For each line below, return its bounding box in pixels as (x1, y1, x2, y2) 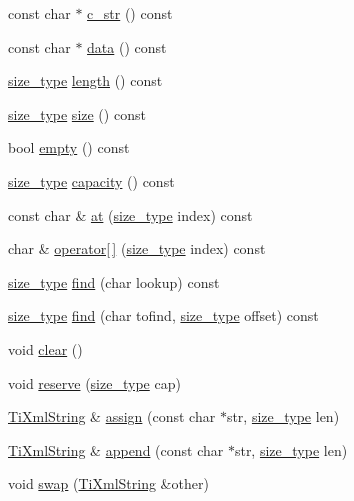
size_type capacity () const (8, 170, 175, 191)
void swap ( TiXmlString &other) (8, 473, 209, 494)
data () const (87, 36, 167, 57)
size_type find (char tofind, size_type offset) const (8, 305, 319, 326)
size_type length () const (8, 70, 163, 91)
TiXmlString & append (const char (8, 439, 224, 460)
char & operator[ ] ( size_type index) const (8, 238, 266, 259)
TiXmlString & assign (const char (8, 406, 216, 427)
